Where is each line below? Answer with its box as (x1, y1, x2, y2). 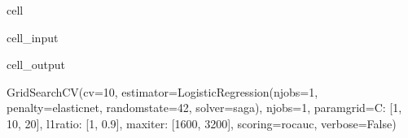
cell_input (7, 28, 59, 45)
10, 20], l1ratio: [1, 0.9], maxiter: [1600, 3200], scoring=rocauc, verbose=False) (7, 114, 397, 132)
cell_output (7, 56, 65, 73)
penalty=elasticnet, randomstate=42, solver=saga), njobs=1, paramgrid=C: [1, (7, 99, 402, 116)
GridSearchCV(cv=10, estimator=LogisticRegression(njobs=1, (7, 83, 318, 100)
